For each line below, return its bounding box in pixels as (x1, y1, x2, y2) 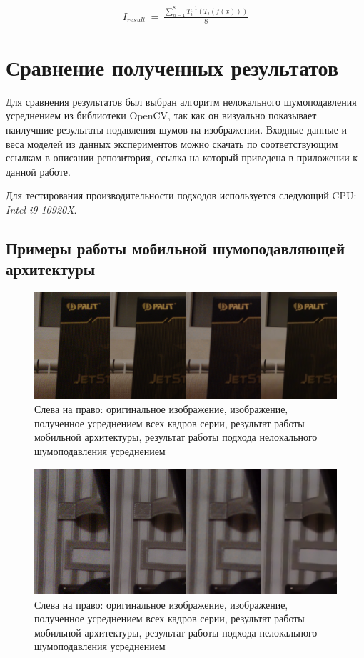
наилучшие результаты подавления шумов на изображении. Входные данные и (6, 122, 347, 136)
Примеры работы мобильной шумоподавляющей (6, 236, 345, 259)
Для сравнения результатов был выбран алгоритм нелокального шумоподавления (6, 94, 357, 109)
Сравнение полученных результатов (6, 52, 339, 81)
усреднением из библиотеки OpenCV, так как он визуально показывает (6, 108, 317, 123)
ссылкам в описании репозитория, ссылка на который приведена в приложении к (6, 150, 358, 165)
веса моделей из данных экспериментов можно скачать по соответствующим (6, 136, 338, 151)
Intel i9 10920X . (6, 201, 77, 216)
